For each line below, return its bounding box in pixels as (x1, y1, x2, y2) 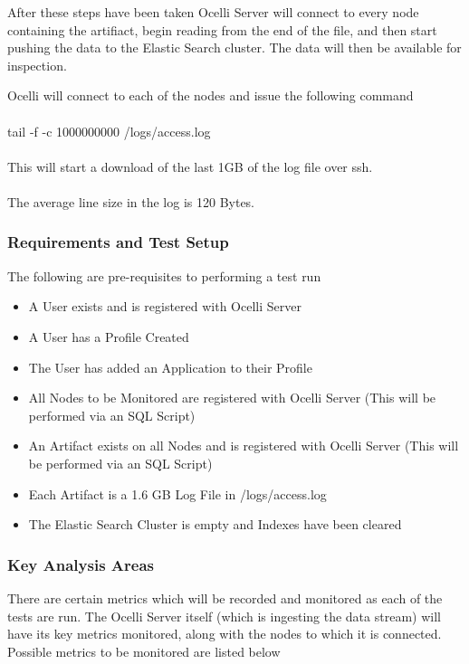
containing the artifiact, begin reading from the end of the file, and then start (7, 20, 437, 39)
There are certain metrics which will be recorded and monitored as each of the (7, 588, 443, 607)
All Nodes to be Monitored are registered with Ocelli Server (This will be (28, 388, 436, 407)
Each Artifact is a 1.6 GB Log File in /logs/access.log (28, 484, 327, 503)
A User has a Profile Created (28, 327, 189, 346)
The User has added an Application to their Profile (28, 357, 312, 376)
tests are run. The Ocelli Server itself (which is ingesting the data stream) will (7, 606, 441, 625)
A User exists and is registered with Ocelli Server (28, 297, 301, 316)
